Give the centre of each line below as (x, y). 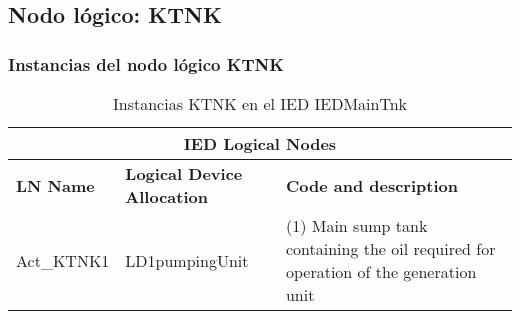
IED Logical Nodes (260, 143)
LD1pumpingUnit (187, 260)
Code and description (371, 185)
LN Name (55, 185)
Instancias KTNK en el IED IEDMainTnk (260, 103)
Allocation (166, 196)
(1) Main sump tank (356, 225)
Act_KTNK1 (63, 260)
